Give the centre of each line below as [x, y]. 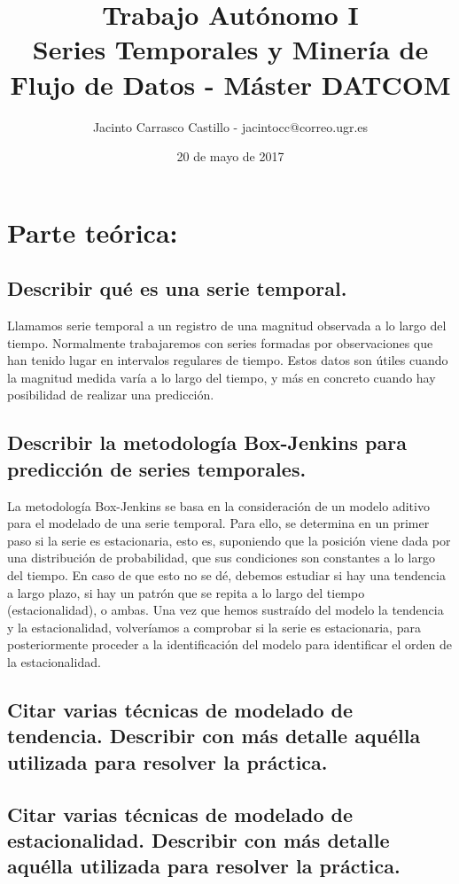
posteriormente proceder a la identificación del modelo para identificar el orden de [230, 644]
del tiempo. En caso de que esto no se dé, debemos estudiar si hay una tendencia [226, 575]
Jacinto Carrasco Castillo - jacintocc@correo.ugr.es [230, 126]
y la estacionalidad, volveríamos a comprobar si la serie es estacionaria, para [214, 627]
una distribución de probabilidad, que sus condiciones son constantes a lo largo [221, 558]
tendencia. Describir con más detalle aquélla [214, 736]
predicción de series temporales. [157, 468]
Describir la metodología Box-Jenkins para [207, 442]
